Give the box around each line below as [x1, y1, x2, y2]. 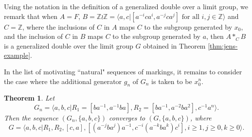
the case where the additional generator [4, 76, 122, 86]
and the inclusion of [4, 31, 63, 41]
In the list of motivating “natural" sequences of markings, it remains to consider [4, 66, 242, 76]
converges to [109, 112, 145, 122]
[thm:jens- [208, 40, 238, 51]
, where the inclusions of [22, 21, 95, 32]
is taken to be [151, 76, 192, 86]
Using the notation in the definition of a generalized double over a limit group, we [4, 1, 248, 11]
